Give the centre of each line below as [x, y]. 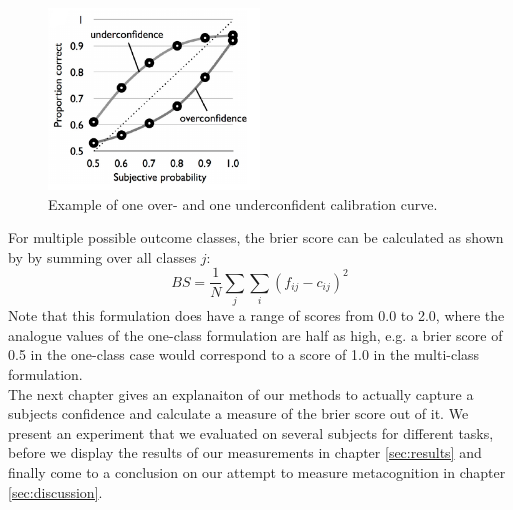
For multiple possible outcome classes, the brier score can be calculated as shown [256, 237]
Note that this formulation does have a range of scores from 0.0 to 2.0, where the [256, 315]
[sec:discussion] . [55, 491]
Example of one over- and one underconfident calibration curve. [243, 203]
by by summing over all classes [102, 256]
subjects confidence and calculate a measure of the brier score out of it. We [238, 413]
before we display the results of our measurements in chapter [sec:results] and [245, 452]
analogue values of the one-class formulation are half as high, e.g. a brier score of [255, 334]
